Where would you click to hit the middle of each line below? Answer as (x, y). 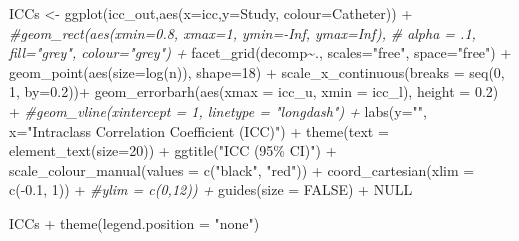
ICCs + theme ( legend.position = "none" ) (134, 222)
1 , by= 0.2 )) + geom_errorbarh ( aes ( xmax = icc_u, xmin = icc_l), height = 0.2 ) (254, 91)
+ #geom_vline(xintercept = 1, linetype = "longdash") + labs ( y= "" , (218, 110)
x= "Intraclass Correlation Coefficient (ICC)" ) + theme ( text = (199, 130)
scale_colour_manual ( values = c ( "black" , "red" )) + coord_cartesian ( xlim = (242, 169)
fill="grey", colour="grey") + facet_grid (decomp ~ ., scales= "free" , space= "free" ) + (260, 52)
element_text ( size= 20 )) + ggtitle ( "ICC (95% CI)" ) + (173, 150)
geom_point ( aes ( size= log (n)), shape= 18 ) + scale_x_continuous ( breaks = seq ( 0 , (257, 71)
